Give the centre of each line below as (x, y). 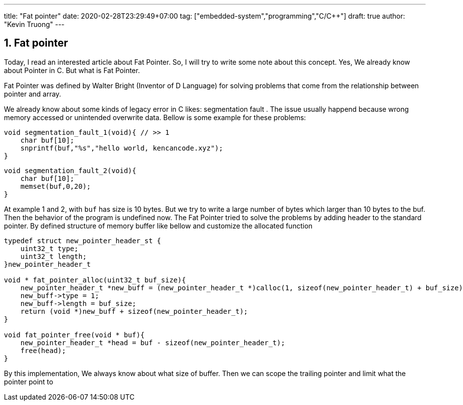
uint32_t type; (49, 248)
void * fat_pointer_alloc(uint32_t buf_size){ (95, 280)
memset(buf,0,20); (56, 186)
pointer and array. (33, 94)
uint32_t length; (53, 256)
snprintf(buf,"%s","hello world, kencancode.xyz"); (122, 148)
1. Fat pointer (36, 43)
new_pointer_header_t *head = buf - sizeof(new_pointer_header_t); (153, 342)
